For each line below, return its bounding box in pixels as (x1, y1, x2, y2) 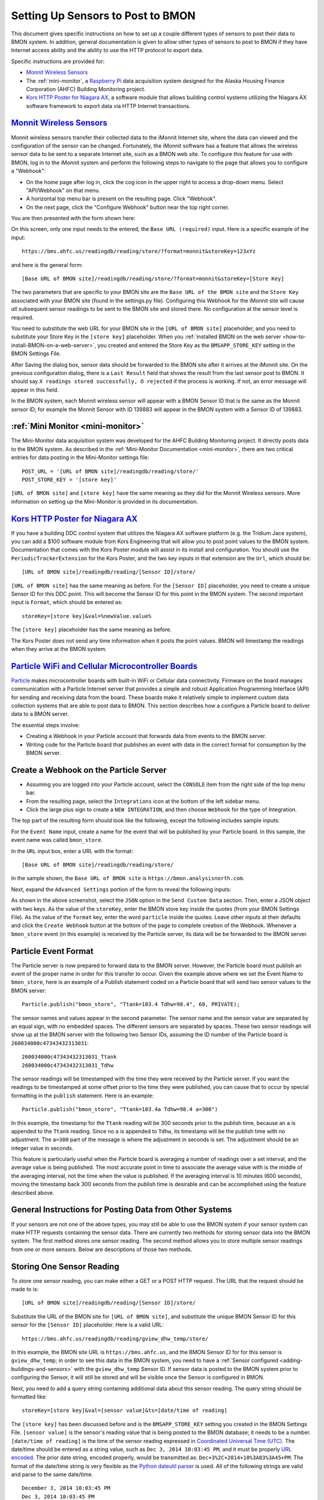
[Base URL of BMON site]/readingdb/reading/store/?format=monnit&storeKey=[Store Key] (22, 275, 284, 282)
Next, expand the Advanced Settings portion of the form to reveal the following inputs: (11, 886, 232, 893)
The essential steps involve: (11, 721, 80, 728)
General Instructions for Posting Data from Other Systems (11, 1205, 232, 1215)
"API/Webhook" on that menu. (26, 187, 100, 194)
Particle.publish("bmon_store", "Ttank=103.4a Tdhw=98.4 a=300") (22, 1106, 218, 1113)
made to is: (11, 1286, 39, 1293)
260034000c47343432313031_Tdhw (22, 1062, 114, 1069)
